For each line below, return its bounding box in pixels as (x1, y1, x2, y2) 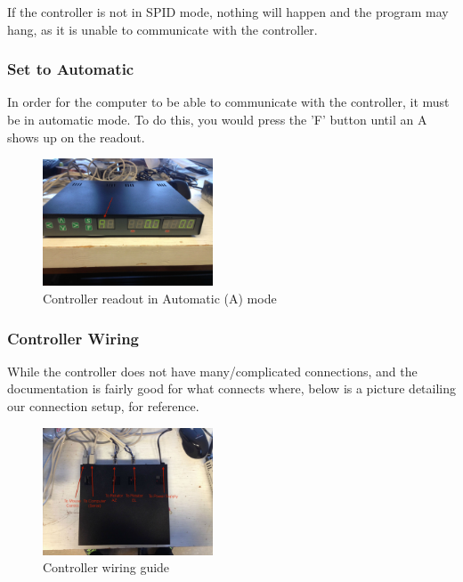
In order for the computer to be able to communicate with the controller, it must (7, 93, 450, 111)
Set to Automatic (7, 58, 134, 80)
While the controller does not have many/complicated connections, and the (7, 361, 418, 380)
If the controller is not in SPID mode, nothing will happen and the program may (7, 3, 449, 20)
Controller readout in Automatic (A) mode (43, 289, 277, 308)
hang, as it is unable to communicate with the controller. (7, 20, 318, 38)
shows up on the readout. (7, 127, 145, 146)
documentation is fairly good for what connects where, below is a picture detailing (7, 379, 457, 398)
